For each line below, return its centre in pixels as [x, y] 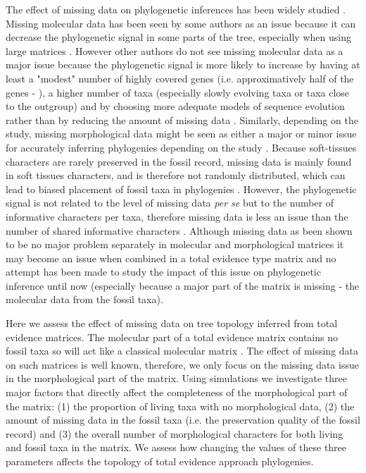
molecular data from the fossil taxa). [84, 299]
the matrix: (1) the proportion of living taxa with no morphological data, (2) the [180, 406]
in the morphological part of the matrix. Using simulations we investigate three [177, 378]
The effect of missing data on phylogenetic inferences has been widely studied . [176, 9]
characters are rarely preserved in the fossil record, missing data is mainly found [179, 161]
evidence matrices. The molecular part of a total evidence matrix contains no [172, 337]
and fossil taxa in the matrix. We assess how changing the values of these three [176, 447]
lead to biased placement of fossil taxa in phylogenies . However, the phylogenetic [181, 189]
